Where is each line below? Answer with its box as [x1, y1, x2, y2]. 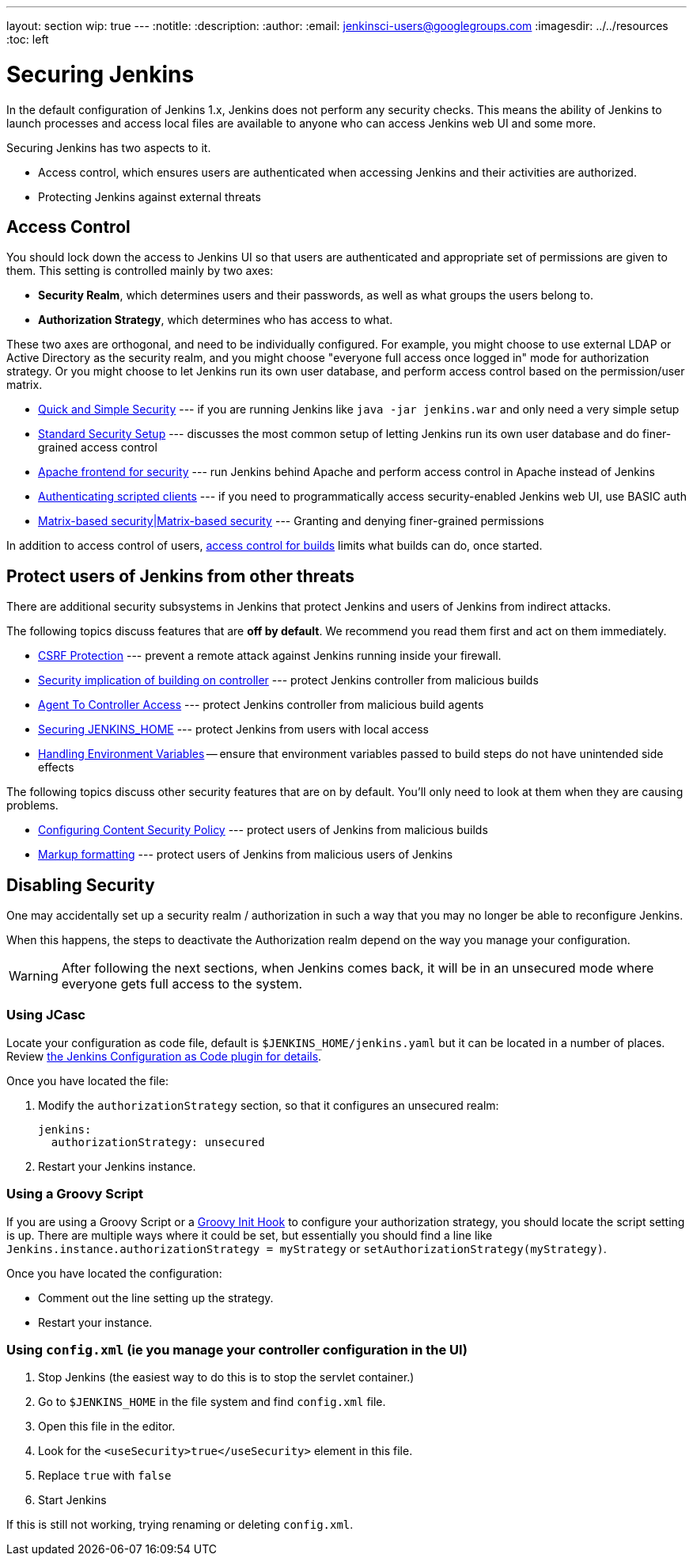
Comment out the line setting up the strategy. [38, 1290, 274, 1305]
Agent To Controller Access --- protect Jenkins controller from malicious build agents [38, 698, 484, 712]
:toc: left [6, 32, 49, 46]
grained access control [38, 440, 157, 455]
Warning [9, 968, 59, 985]
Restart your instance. [38, 1315, 153, 1329]
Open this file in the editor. [38, 1419, 176, 1434]
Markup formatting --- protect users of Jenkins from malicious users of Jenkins [38, 848, 453, 862]
